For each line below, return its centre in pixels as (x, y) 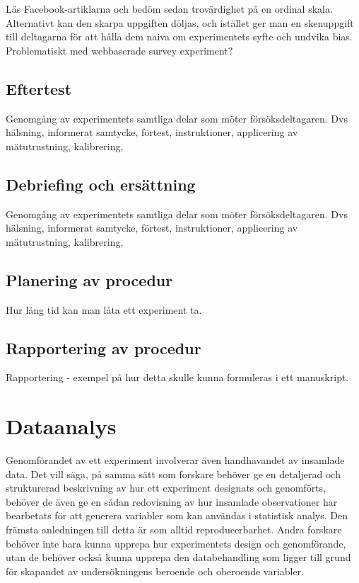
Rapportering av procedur (104, 347)
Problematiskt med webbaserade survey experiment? (119, 50)
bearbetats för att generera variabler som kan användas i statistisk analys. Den (177, 515)
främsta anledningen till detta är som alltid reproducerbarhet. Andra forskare (174, 530)
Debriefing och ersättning (101, 184)
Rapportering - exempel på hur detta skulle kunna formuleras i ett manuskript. (177, 377)
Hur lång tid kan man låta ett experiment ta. (104, 309)
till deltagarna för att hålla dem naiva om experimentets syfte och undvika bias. (179, 36)
